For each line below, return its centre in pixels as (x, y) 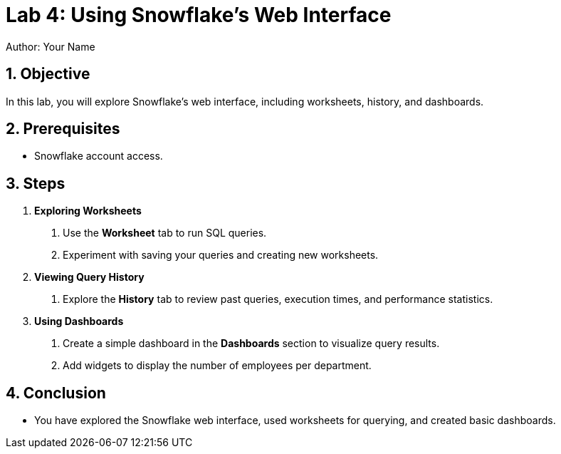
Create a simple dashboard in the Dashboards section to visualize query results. (251, 344)
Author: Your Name (51, 46)
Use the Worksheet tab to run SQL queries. (165, 233)
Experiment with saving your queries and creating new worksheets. (221, 255)
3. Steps (36, 183)
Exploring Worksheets (88, 211)
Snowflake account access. (99, 156)
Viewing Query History (89, 277)
